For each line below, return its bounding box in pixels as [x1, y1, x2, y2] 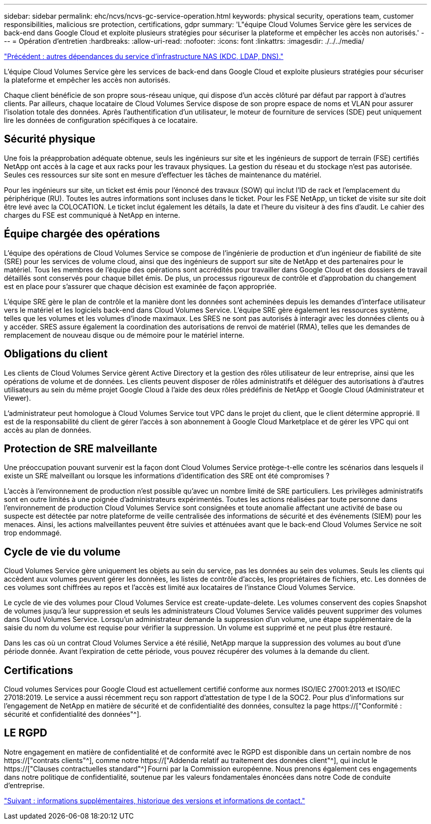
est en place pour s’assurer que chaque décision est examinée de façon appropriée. [4, 282, 277, 291]
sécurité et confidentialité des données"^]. [4, 710, 141, 719]
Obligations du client [4, 348, 108, 360]
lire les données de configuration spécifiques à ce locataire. [4, 116, 198, 124]
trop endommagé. [4, 529, 62, 537]
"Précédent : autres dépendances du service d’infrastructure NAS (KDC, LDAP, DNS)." [4, 52, 284, 60]
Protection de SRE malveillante [4, 442, 157, 455]
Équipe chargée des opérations [4, 228, 160, 240]
